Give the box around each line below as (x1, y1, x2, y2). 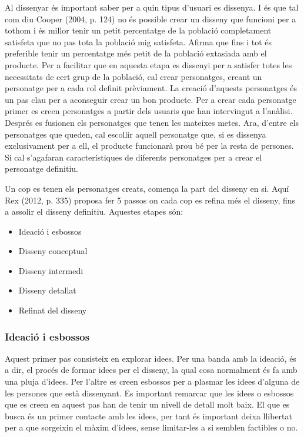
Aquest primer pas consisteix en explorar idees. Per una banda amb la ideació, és (5, 352, 296, 364)
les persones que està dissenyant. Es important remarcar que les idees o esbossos (5, 386, 294, 399)
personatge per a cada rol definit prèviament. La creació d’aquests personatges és (5, 82, 298, 94)
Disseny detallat (18, 284, 76, 296)
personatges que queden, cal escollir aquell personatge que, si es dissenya (5, 128, 266, 140)
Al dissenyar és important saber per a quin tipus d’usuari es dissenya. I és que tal (5, 1, 299, 13)
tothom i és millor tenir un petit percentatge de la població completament (5, 24, 272, 36)
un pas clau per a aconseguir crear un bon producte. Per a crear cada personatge (5, 93, 296, 105)
